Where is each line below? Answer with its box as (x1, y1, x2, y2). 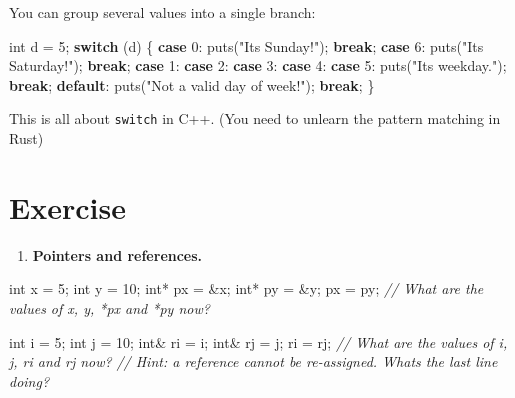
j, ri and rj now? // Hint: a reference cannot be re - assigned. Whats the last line (9, 351, 498, 372)
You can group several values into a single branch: (9, 2, 316, 22)
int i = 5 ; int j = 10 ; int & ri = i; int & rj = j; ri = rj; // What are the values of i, (9, 331, 508, 352)
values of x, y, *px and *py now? (9, 297, 210, 318)
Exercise (9, 186, 126, 227)
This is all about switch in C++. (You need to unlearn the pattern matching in (9, 108, 501, 129)
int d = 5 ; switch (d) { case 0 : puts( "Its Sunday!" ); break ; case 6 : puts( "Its (9, 35, 484, 56)
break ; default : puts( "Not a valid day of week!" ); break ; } (9, 74, 375, 95)
